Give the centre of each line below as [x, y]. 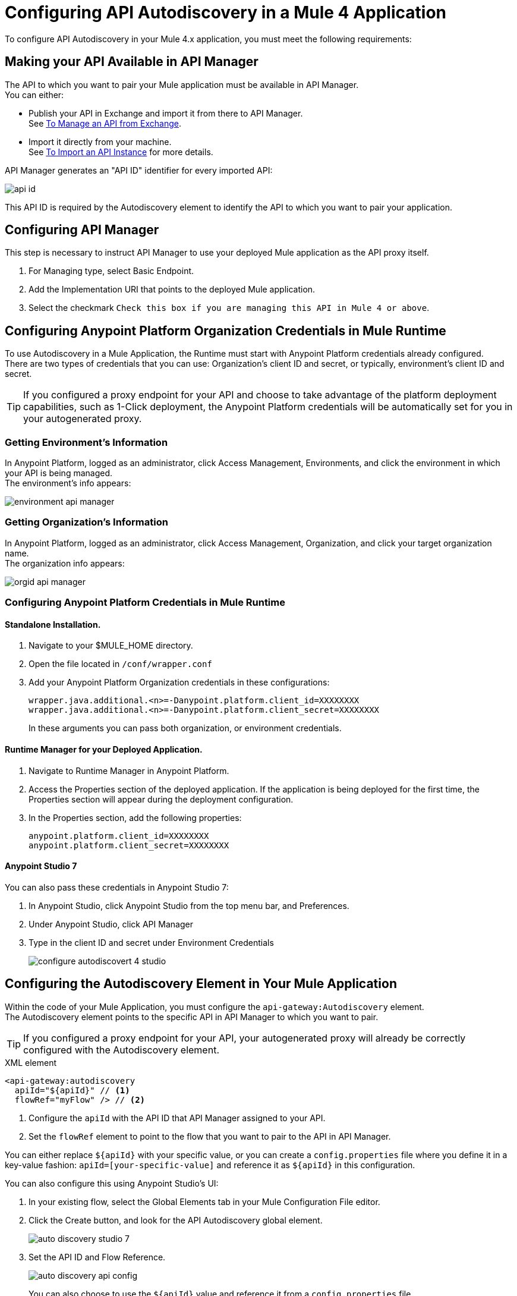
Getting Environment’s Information [86, 442]
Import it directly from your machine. [100, 141]
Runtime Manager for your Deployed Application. [104, 749]
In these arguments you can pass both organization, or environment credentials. [185, 728]
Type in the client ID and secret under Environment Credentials [151, 942]
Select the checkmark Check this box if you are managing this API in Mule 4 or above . [229, 308]
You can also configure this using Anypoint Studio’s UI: [112, 1183]
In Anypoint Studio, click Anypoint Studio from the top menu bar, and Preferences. [189, 905]
